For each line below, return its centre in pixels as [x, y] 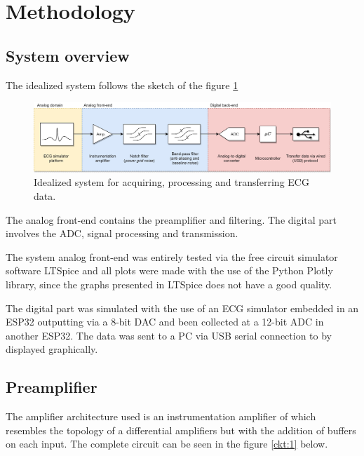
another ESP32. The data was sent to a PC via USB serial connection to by [169, 335]
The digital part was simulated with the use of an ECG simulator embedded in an [182, 308]
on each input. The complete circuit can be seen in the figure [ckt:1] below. [167, 444]
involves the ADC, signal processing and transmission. [122, 233]
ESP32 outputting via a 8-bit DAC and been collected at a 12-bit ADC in [165, 322]
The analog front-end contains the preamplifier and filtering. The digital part [171, 219]
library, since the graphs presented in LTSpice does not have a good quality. [169, 284]
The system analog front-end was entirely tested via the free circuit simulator [172, 256]
